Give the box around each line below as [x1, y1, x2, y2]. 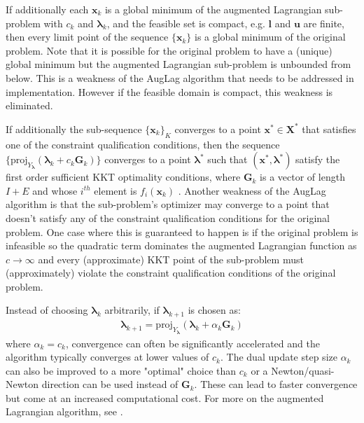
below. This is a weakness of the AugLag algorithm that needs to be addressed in [6, 70, 354, 85]
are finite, [303, 15, 344, 30]
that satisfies [302, 121, 356, 136]
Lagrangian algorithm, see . [6, 404, 123, 419]
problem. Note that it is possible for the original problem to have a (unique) [6, 43, 332, 57]
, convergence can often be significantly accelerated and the [65, 335, 320, 350]
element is [94, 183, 137, 197]
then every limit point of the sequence [6, 29, 169, 44]
